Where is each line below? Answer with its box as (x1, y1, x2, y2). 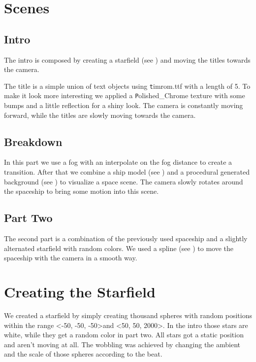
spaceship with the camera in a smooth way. (4, 253, 137, 263)
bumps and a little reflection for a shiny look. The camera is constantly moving (4, 100, 243, 110)
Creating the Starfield (4, 282, 156, 302)
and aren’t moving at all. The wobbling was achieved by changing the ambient (4, 339, 241, 349)
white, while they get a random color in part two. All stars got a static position (4, 329, 244, 340)
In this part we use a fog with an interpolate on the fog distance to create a (4, 157, 232, 167)
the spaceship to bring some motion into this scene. (4, 186, 159, 196)
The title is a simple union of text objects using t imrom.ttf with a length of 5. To (4, 80, 251, 91)
